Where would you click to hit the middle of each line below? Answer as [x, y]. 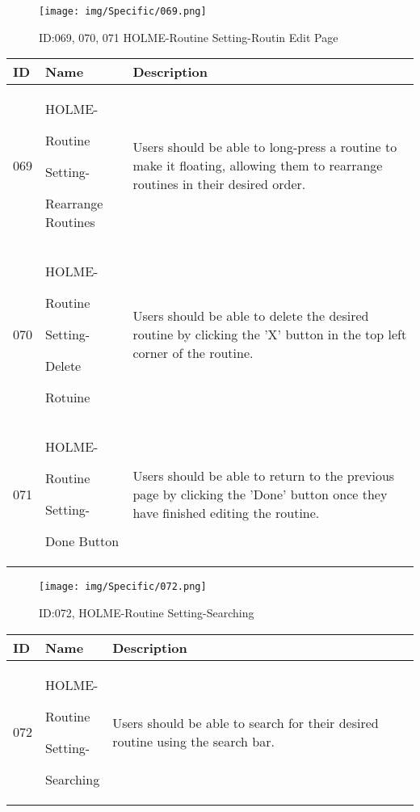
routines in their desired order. [219, 184]
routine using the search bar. [193, 741]
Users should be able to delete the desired [251, 316]
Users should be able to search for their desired [246, 722]
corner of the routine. [193, 353]
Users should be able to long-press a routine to [265, 147]
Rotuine [68, 398]
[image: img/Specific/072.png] [123, 587]
